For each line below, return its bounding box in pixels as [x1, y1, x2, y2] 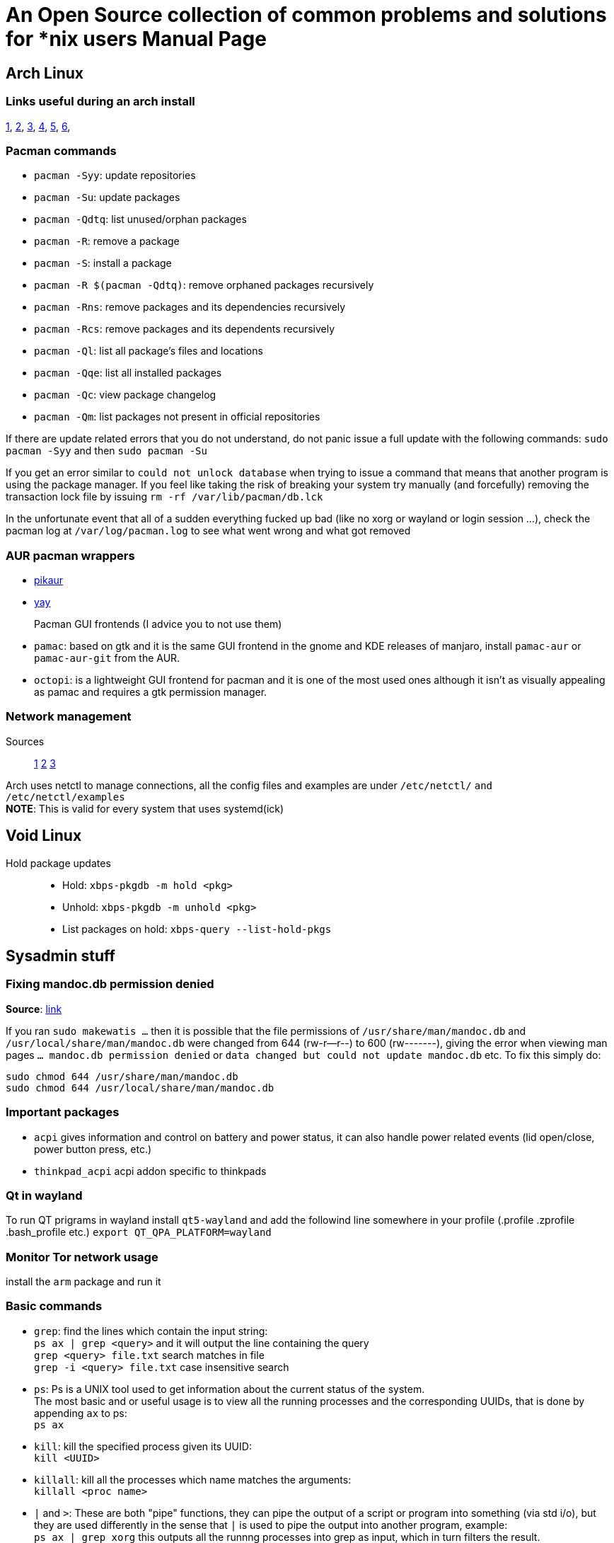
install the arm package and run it [6, 1275, 161, 1288]
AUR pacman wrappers [6, 548, 135, 563]
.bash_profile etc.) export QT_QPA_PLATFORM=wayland [6, 1226, 272, 1239]
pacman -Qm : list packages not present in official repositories [34, 411, 320, 423]
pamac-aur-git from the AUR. [34, 652, 180, 665]
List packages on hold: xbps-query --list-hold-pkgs [62, 922, 332, 935]
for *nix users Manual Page [6, 27, 267, 51]
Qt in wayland [6, 1188, 83, 1203]
